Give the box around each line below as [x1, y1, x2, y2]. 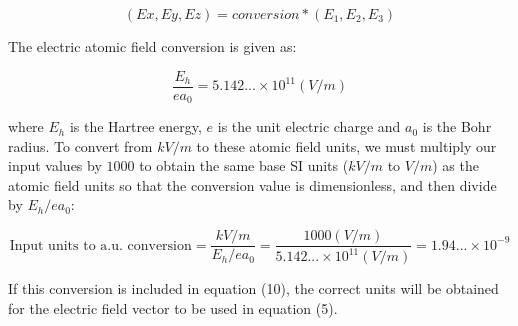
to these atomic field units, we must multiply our [196, 135, 497, 156]
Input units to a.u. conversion [9, 238, 192, 253]
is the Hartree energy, [69, 116, 202, 137]
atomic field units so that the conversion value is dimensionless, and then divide [8, 174, 497, 195]
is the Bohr [422, 116, 492, 137]
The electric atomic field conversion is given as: [8, 36, 297, 56]
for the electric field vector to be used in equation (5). [8, 298, 338, 319]
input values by [8, 155, 102, 176]
